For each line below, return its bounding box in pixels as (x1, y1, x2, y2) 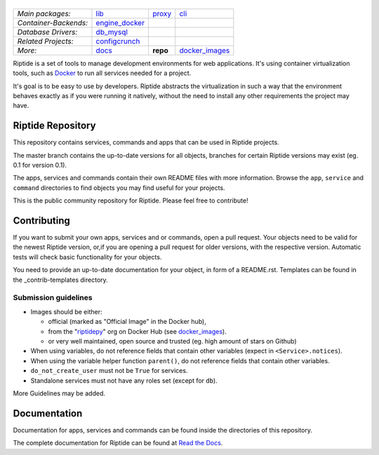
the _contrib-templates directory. (13, 276, 108, 284)
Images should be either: (30, 307, 102, 315)
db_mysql (95, 27, 128, 36)
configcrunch (95, 36, 140, 46)
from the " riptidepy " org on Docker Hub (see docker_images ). (48, 327, 227, 336)
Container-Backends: (17, 18, 88, 27)
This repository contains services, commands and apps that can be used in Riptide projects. (13, 138, 280, 147)
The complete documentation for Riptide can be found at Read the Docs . (13, 439, 223, 447)
